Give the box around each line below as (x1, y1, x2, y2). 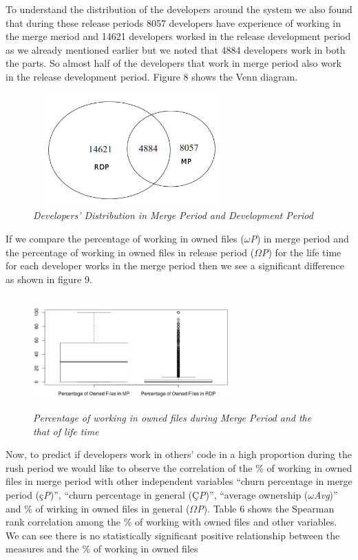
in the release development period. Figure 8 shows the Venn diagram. (6, 69, 298, 83)
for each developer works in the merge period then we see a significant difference (6, 258, 344, 273)
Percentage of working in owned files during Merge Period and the (33, 411, 312, 425)
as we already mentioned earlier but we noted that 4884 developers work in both (6, 42, 346, 56)
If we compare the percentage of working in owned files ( (6, 231, 244, 245)
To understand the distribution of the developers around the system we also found (6, 2, 352, 16)
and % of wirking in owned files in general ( (6, 501, 190, 515)
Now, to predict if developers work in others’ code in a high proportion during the (6, 447, 352, 462)
